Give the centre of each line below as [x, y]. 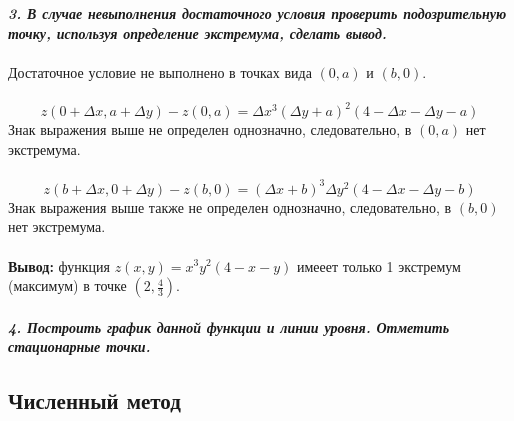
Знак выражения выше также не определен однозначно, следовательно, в [230, 206]
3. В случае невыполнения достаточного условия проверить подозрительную [257, 13]
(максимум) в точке [67, 285]
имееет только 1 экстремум [378, 265]
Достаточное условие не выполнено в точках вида [160, 71]
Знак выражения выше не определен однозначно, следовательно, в [210, 129]
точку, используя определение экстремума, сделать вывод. [197, 32]
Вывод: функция [59, 265]
